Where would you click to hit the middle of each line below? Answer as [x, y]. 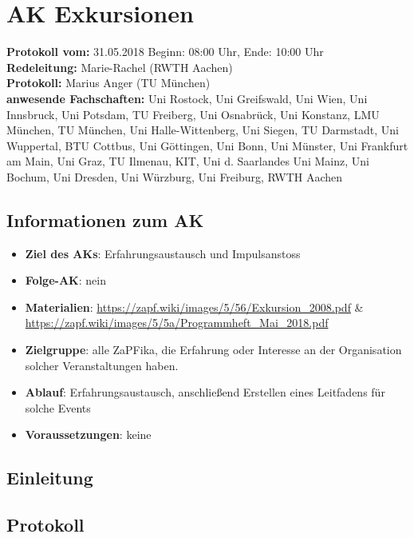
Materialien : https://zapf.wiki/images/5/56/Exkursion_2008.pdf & [194, 307]
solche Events [58, 407]
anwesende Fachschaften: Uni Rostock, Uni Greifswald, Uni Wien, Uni [187, 98]
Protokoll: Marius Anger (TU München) [108, 83]
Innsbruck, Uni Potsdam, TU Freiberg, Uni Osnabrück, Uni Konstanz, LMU [193, 114]
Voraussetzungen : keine [88, 434]
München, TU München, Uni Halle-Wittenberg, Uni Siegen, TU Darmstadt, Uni [203, 130]
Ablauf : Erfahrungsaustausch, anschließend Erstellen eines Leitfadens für [205, 392]
